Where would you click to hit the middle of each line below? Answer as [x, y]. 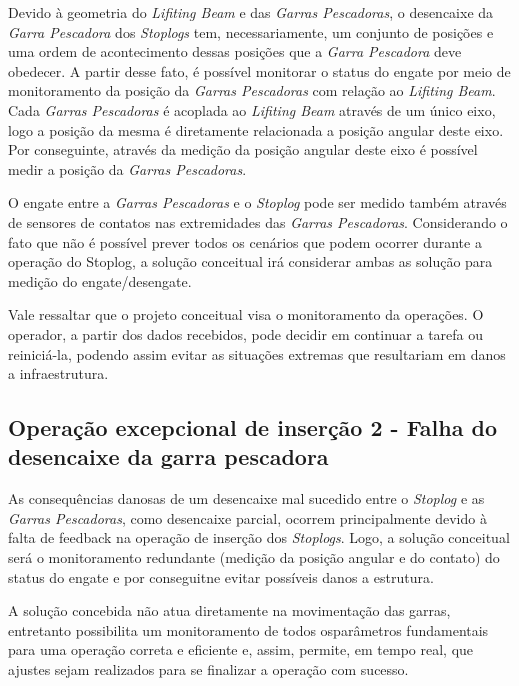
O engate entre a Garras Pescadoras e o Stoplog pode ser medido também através [257, 202]
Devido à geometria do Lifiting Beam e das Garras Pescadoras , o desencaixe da [251, 12]
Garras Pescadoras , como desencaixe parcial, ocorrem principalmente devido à [247, 517]
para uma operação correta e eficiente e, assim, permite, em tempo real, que [241, 649]
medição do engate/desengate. [100, 280]
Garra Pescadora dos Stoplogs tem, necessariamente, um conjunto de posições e [251, 31]
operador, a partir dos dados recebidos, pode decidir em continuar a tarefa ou [246, 333]
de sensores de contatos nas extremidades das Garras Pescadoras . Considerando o [258, 221]
